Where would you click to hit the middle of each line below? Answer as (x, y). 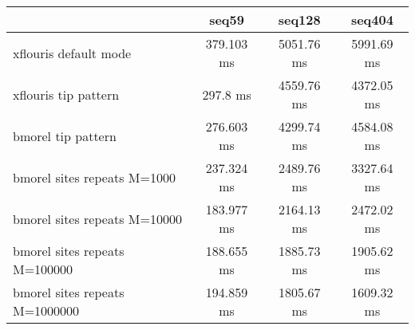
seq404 (372, 20)
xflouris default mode (72, 53)
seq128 (299, 20)
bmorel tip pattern (65, 136)
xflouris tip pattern (66, 94)
